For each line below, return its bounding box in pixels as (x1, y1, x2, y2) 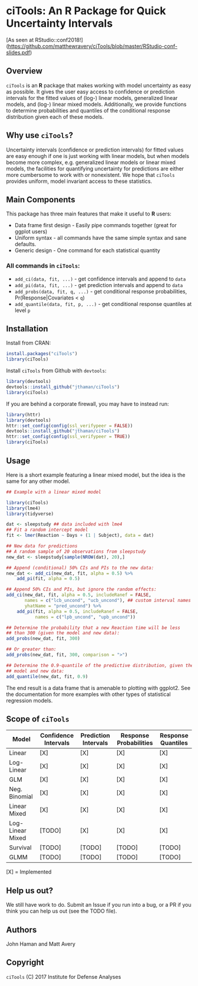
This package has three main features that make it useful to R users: (6, 210, 172, 217)
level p (14, 307, 31, 314)
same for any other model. (6, 478, 71, 485)
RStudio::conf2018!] (35, 36, 84, 43)
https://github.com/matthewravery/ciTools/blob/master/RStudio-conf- (8, 43, 178, 50)
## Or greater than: (6, 646, 57, 652)
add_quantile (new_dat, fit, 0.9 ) (6, 674, 88, 679)
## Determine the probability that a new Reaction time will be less (6, 624, 181, 631)
